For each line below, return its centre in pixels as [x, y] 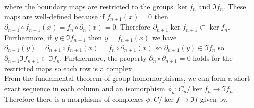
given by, [214, 99]
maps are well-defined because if [54, 16]
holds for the [213, 58]
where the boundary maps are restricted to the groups [89, 6]
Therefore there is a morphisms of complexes [74, 99]
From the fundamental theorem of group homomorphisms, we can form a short [127, 78]
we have [164, 37]
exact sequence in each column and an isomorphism [85, 88]
